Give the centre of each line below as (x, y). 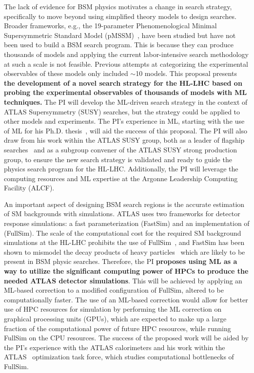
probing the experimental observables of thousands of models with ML (126, 92)
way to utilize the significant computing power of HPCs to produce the (126, 271)
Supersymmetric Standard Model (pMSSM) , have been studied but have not (120, 35)
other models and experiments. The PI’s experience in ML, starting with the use (124, 121)
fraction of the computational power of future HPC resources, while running (117, 328)
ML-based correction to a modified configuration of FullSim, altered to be (114, 290)
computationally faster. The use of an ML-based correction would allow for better (126, 299)
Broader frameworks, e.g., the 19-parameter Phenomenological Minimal (110, 26)
